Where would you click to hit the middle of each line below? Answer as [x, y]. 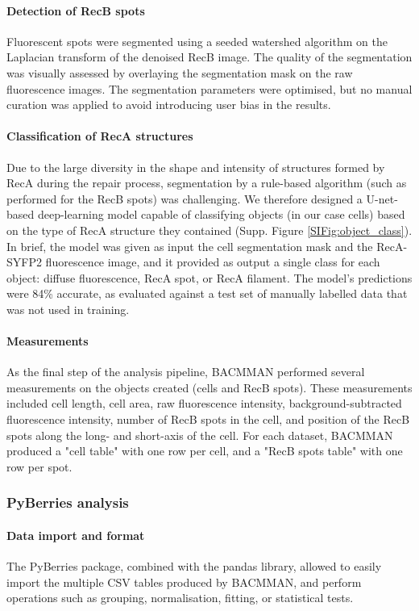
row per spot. [39, 466]
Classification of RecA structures [100, 136]
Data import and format [76, 535]
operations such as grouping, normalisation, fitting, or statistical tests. [180, 598]
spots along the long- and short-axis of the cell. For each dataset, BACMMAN [200, 435]
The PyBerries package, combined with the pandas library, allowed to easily [194, 566]
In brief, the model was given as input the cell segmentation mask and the [190, 246]
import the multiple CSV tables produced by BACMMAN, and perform [184, 582]
